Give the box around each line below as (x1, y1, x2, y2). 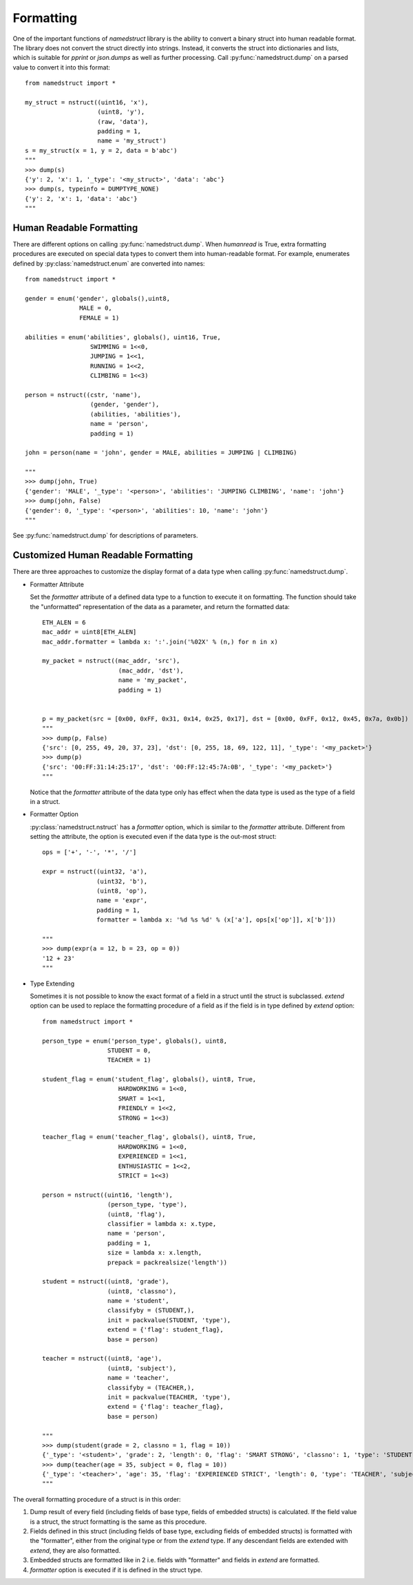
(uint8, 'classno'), (107, 1287, 177, 1295)
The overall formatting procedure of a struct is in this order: (12, 1495, 182, 1503)
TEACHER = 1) (107, 1056, 151, 1064)
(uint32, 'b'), (96, 877, 148, 885)
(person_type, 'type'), (107, 1201, 188, 1209)
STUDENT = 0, (107, 1046, 151, 1054)
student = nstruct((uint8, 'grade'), (42, 1277, 170, 1286)
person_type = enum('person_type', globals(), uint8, (42, 1036, 227, 1045)
